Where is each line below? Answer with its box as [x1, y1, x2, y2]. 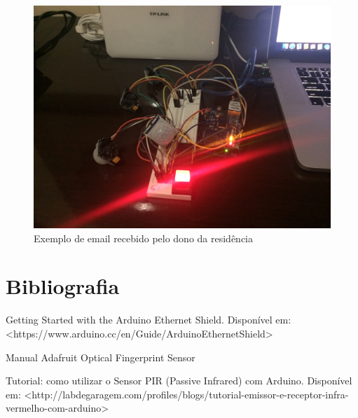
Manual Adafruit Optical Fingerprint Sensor [6, 349, 195, 364]
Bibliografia [6, 272, 120, 300]
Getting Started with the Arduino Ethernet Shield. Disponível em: [6, 312, 291, 327]
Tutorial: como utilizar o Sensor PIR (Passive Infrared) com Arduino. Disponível [6, 373, 352, 388]
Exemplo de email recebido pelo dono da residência [34, 230, 254, 245]
